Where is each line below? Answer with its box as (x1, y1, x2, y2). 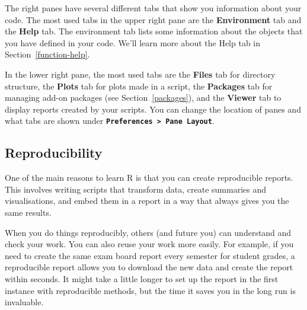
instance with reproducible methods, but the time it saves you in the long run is (5, 284, 296, 296)
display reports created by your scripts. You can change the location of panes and (5, 103, 301, 115)
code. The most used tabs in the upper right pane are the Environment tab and (5, 13, 302, 25)
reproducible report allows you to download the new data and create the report (5, 261, 293, 273)
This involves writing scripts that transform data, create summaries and (5, 183, 266, 195)
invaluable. (5, 296, 44, 308)
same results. (5, 206, 52, 218)
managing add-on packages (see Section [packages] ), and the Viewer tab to (5, 91, 282, 104)
